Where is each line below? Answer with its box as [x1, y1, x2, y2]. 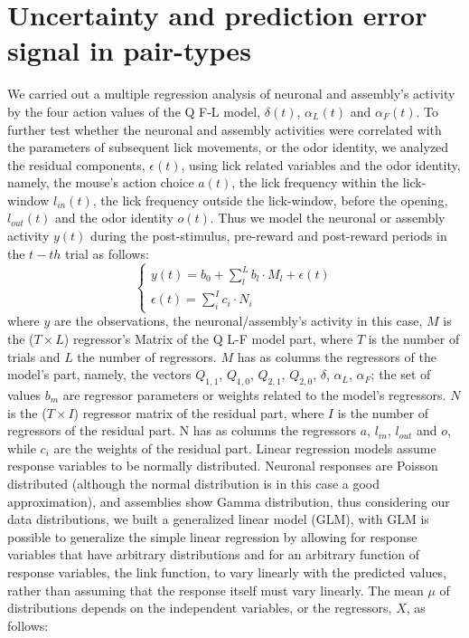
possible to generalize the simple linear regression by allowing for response [7, 527, 417, 546]
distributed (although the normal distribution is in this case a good [7, 473, 380, 492]
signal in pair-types [7, 32, 251, 69]
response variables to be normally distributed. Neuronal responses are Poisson [7, 456, 438, 475]
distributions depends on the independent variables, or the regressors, [7, 598, 392, 617]
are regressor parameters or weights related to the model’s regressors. [62, 385, 446, 404]
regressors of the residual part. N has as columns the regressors [7, 421, 357, 440]
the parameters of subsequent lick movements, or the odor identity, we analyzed [7, 138, 449, 157]
